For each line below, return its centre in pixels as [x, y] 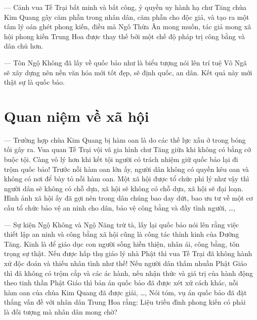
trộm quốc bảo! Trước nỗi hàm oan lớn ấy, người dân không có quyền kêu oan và [127, 169]
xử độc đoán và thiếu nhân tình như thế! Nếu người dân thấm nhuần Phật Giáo [126, 263]
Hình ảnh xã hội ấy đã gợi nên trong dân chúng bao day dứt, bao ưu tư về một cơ [128, 198]
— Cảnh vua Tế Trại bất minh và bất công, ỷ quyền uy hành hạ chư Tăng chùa [125, 7]
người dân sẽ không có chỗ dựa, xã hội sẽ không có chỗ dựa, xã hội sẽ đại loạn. [124, 188]
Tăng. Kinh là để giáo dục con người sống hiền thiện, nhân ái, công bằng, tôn [122, 243]
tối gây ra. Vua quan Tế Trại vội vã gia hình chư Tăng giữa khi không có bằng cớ [128, 149]
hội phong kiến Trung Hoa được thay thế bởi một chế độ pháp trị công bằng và [125, 36]
